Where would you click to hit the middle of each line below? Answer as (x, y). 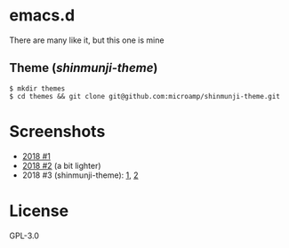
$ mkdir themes (37, 88)
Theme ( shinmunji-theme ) (84, 68)
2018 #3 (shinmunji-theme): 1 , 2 (80, 175)
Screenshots (57, 131)
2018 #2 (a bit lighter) (61, 165)
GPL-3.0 (24, 236)
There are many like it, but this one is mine (87, 40)
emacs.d (42, 16)
